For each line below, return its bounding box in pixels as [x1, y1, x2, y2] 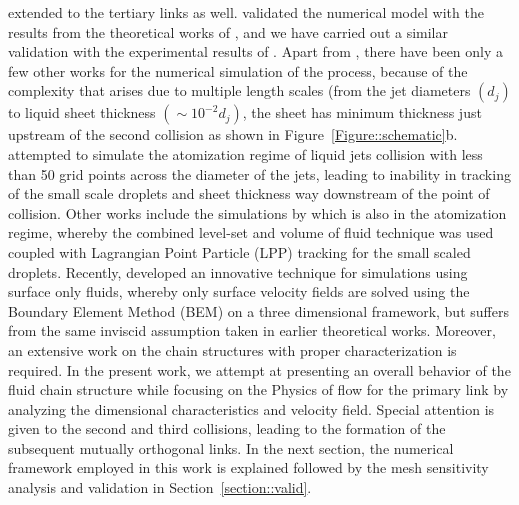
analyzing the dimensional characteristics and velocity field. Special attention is [8, 398, 495, 419]
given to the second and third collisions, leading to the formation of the [8, 418, 446, 439]
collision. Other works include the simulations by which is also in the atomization [8, 202, 507, 223]
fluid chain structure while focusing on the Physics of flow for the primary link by [8, 379, 509, 400]
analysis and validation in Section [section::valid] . [8, 477, 312, 498]
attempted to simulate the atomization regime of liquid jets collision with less [8, 143, 483, 164]
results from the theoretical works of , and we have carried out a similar [8, 21, 448, 42]
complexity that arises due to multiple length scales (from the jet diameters [8, 80, 471, 101]
